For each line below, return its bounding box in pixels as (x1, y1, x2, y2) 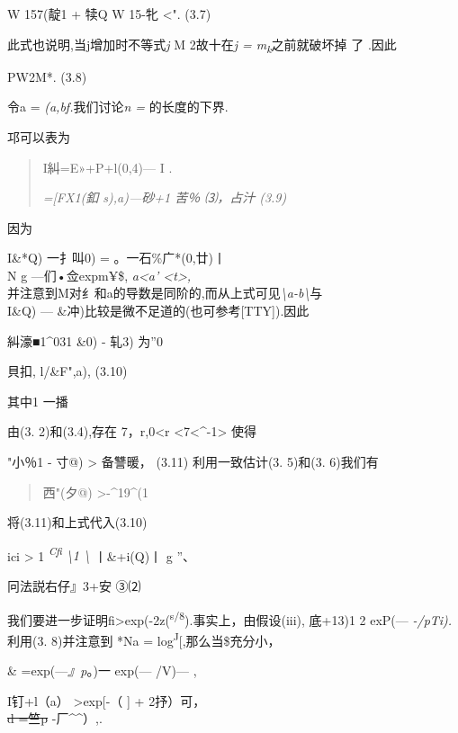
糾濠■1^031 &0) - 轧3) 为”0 (7, 331, 163, 350)
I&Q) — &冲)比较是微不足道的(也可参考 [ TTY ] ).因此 (7, 301, 310, 320)
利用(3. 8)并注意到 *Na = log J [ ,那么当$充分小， (7, 628, 281, 649)
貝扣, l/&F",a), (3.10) (7, 362, 128, 380)
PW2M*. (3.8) (7, 67, 87, 85)
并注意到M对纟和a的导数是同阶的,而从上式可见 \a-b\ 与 (7, 283, 323, 302)
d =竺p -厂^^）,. (7, 709, 103, 728)
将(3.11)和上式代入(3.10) (7, 513, 148, 532)
